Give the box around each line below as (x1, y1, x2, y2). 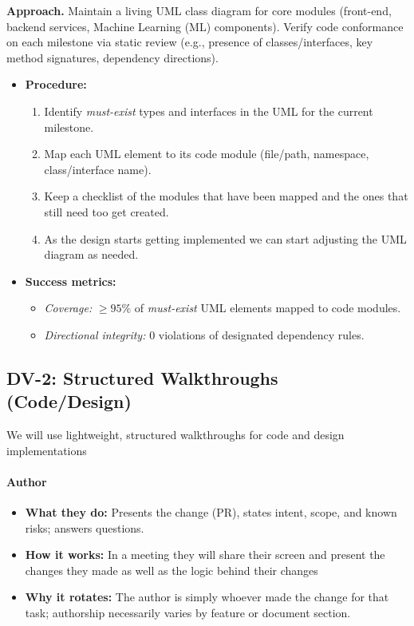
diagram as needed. (44, 246, 139, 263)
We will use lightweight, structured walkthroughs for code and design (6, 426, 345, 443)
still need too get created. (44, 203, 169, 220)
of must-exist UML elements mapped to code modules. (134, 299, 401, 316)
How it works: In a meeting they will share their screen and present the (25, 546, 385, 563)
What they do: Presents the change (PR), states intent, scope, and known (25, 504, 397, 521)
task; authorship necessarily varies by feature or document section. (25, 604, 351, 621)
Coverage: (44, 299, 93, 316)
